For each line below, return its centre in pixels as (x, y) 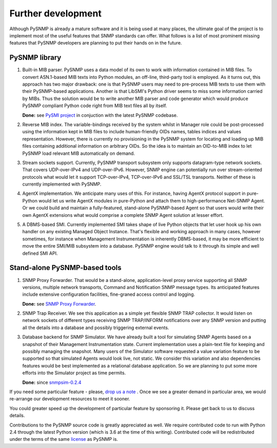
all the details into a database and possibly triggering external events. (96, 328)
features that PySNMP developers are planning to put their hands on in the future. (96, 43)
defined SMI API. (40, 253)
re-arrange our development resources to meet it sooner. (70, 399)
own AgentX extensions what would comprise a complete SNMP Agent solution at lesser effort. (123, 215)
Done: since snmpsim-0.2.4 (52, 382)
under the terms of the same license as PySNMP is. (64, 439)
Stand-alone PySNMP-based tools (65, 268)
